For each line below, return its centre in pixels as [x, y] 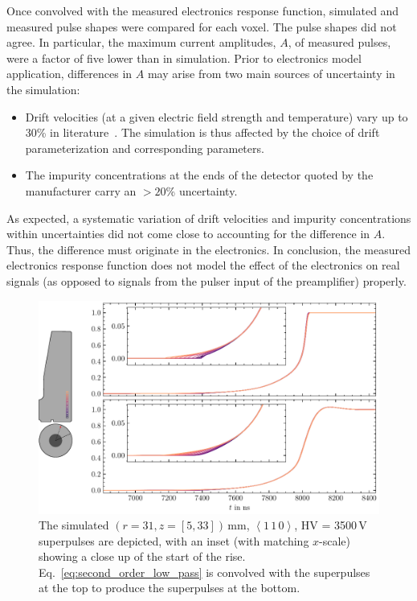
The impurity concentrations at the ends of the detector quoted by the [199, 175]
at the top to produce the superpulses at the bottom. [170, 588]
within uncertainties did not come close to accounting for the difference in [188, 234]
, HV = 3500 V [331, 525]
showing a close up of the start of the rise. [142, 556]
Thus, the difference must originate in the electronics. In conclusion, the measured [208, 249]
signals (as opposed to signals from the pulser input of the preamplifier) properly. [206, 280]
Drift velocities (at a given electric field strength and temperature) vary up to [217, 116]
